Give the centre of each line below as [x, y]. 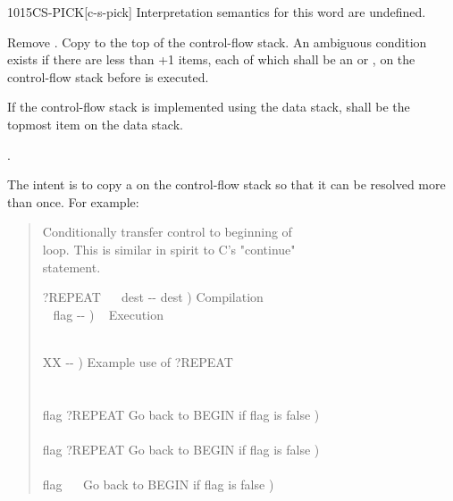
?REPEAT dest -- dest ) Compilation [153, 297]
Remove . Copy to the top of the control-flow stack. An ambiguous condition [217, 42]
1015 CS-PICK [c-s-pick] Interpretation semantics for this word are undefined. [217, 12]
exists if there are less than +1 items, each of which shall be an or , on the [211, 59]
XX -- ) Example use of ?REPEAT [138, 361]
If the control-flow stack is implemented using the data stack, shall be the [209, 107]
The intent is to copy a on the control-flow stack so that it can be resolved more [226, 184]
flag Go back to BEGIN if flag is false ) [158, 484]
